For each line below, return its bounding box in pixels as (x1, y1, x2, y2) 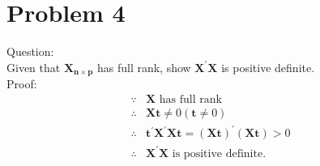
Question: (6, 43, 54, 60)
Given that (6, 58, 61, 75)
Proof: (6, 75, 37, 92)
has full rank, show (96, 58, 191, 75)
